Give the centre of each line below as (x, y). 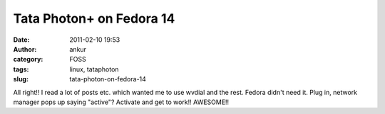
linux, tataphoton (94, 69)
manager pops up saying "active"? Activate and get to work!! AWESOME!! (121, 102)
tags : (21, 69)
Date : (21, 40)
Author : (25, 49)
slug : (21, 79)
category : (28, 59)
